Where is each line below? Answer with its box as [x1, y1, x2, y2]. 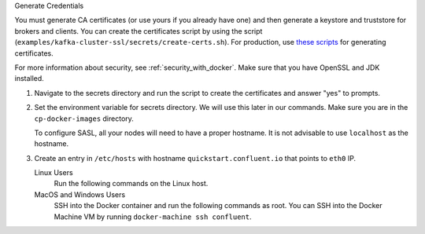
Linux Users [34, 168, 74, 177]
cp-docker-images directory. [34, 114, 134, 123]
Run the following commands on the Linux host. [54, 179, 209, 188]
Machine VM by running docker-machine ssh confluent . [54, 212, 252, 221]
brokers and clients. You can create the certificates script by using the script [14, 26, 263, 35]
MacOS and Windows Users [34, 189, 126, 199]
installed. [14, 74, 45, 83]
